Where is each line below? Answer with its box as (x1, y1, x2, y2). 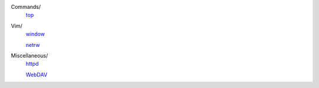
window (25, 31, 45, 38)
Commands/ (11, 4, 41, 10)
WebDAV (25, 71, 47, 78)
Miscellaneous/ (11, 52, 48, 59)
